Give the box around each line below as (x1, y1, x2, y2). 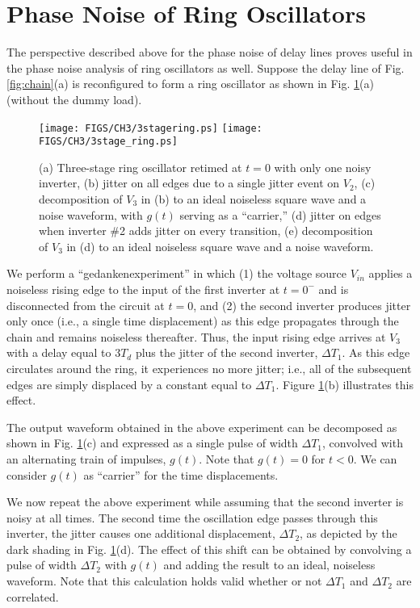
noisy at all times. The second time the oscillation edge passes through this (6, 509, 378, 526)
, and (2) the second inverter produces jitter (193, 296, 411, 313)
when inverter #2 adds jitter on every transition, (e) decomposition (39, 222, 373, 239)
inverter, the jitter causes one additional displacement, (6, 525, 275, 542)
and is (318, 280, 349, 297)
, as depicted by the (300, 525, 397, 542)
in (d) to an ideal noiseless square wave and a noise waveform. (66, 237, 374, 254)
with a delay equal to (6, 344, 111, 361)
